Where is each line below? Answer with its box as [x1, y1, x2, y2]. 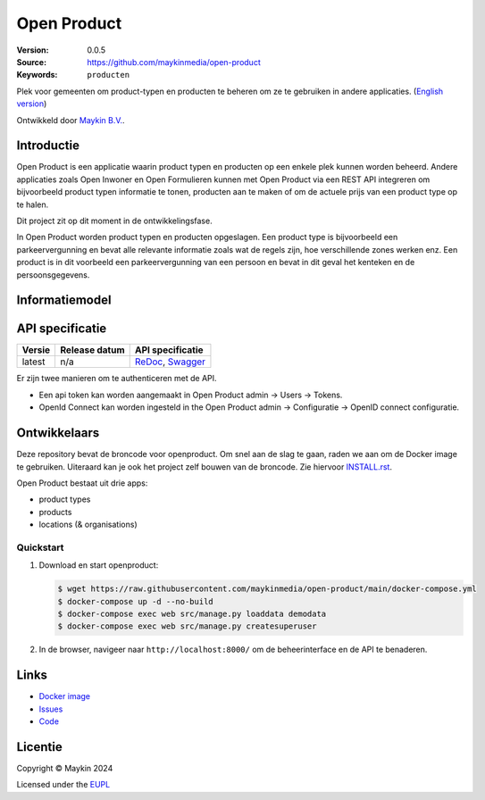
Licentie [16, 739, 63, 754]
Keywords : [16, 70, 58, 80]
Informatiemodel [16, 293, 112, 308]
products [38, 506, 72, 517]
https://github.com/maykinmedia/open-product [87, 56, 261, 67]
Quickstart [16, 541, 64, 554]
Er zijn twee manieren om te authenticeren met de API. [16, 373, 218, 384]
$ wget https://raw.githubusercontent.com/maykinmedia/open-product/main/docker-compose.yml [57, 584, 477, 594]
